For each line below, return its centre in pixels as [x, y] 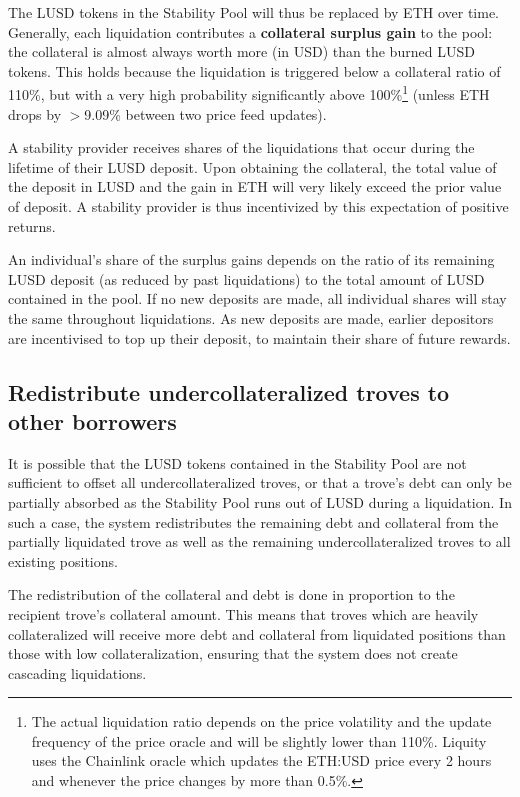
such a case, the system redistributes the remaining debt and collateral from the [253, 521]
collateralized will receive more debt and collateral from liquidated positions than [257, 633]
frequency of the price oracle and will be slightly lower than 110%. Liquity [259, 740]
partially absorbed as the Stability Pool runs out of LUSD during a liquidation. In [260, 501]
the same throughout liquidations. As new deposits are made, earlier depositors [251, 317]
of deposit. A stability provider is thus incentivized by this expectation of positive [258, 206]
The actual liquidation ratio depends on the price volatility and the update [261, 721]
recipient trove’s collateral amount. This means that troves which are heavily [243, 613]
